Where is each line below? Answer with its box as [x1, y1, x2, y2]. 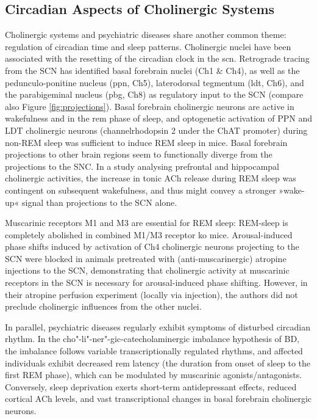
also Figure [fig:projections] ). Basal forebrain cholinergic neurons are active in [5, 100, 294, 112]
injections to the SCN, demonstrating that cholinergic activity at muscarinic [5, 264, 290, 277]
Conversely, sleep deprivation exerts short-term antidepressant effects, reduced [5, 380, 297, 393]
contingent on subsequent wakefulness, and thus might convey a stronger [5, 183, 276, 196]
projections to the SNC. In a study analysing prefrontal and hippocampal [5, 159, 279, 172]
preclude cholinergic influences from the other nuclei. [5, 300, 202, 313]
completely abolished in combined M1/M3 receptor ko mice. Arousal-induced [5, 228, 293, 241]
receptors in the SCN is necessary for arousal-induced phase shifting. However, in [5, 276, 308, 289]
